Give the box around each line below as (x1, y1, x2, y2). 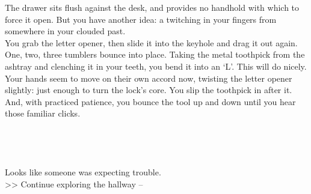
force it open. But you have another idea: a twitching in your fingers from (5, 13, 277, 25)
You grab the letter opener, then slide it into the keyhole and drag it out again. (5, 36, 298, 49)
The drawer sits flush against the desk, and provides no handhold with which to (5, 1, 300, 13)
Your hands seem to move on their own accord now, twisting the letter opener (5, 71, 292, 84)
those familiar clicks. (5, 107, 81, 120)
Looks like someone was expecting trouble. (5, 166, 161, 178)
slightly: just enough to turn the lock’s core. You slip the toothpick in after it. (5, 83, 292, 96)
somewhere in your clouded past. (5, 25, 126, 37)
